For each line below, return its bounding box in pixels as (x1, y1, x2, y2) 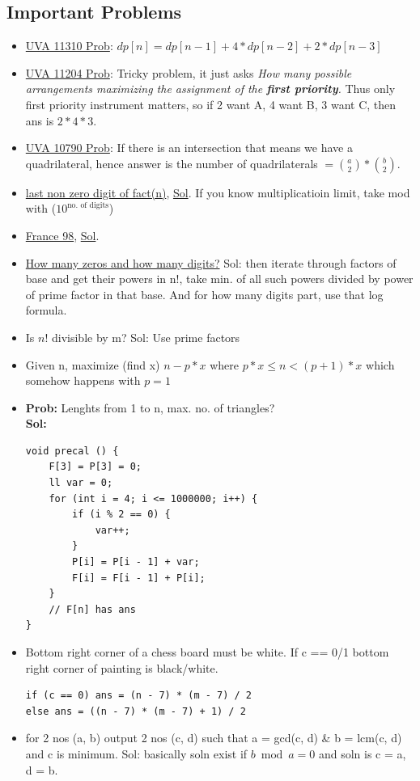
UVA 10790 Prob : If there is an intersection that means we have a (25, 139, 353, 156)
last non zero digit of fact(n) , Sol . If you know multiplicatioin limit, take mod (25, 184, 410, 201)
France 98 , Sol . (25, 226, 100, 243)
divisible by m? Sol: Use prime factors (52, 328, 240, 345)
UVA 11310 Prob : (25, 37, 113, 54)
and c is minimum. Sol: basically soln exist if (25, 745, 248, 762)
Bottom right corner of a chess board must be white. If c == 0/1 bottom (25, 644, 389, 661)
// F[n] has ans (49, 603, 136, 615)
